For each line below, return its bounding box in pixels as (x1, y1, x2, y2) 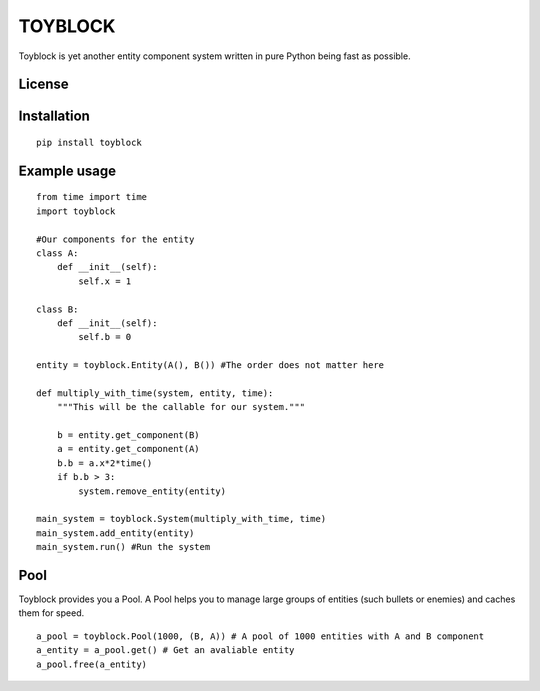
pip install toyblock (36, 136, 142, 148)
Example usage (18, 162, 117, 179)
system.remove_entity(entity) (78, 485, 227, 497)
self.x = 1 (78, 275, 132, 287)
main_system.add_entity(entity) (36, 527, 195, 539)
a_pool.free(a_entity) (36, 658, 148, 670)
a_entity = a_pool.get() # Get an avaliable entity (36, 645, 295, 656)
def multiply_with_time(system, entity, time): (36, 387, 274, 399)
